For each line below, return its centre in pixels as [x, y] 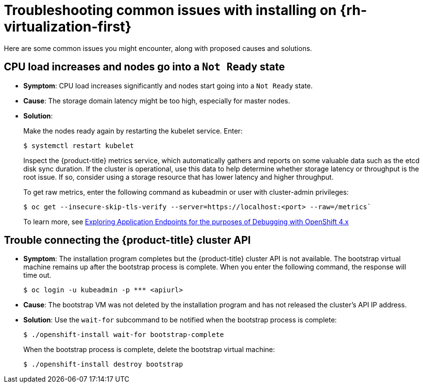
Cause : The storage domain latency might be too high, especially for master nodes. [157, 101]
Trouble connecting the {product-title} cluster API [127, 240]
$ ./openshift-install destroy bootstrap [103, 364]
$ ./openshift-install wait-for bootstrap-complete [124, 335]
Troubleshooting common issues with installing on [170, 10]
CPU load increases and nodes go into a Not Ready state [144, 67]
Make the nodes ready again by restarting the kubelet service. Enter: [133, 131]
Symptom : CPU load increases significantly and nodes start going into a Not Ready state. [168, 85]
